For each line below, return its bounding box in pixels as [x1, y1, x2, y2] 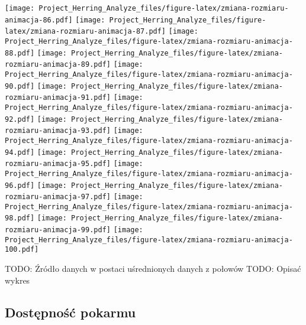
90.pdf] [5, 82, 35, 90]
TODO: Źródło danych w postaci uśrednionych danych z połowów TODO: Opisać [5, 262, 301, 275]
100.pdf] [5, 245, 39, 254]
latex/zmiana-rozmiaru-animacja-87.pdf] [5, 27, 166, 36]
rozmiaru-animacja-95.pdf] [5, 160, 111, 168]
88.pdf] [5, 48, 35, 57]
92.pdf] [5, 115, 35, 123]
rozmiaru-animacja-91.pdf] [5, 93, 111, 102]
